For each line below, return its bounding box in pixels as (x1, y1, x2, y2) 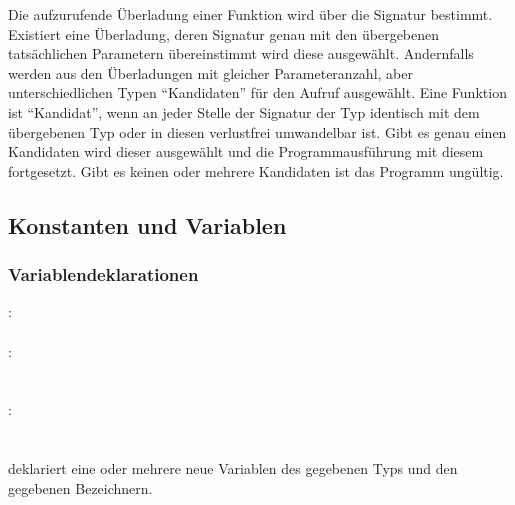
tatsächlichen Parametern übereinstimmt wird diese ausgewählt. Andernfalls (8, 43, 474, 64)
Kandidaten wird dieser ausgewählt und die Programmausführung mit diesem (8, 141, 484, 162)
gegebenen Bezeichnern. (8, 477, 153, 498)
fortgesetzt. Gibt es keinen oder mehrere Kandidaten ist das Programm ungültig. (8, 160, 504, 181)
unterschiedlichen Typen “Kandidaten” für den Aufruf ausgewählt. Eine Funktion (8, 82, 507, 103)
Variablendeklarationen (8, 262, 199, 287)
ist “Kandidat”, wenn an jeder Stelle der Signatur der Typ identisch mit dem (8, 101, 480, 122)
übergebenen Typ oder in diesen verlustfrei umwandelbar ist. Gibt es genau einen (8, 121, 507, 142)
